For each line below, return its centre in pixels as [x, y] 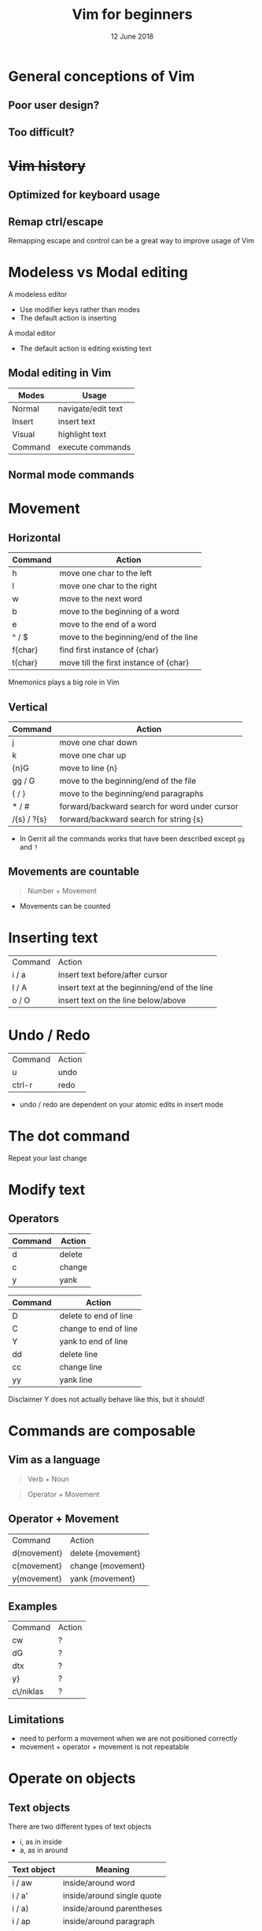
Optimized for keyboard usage [84, 195]
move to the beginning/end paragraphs [132, 794]
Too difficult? [41, 132]
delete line [79, 1354]
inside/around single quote [112, 1896]
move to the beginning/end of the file [128, 781]
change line [81, 1366]
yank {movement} [102, 1578]
